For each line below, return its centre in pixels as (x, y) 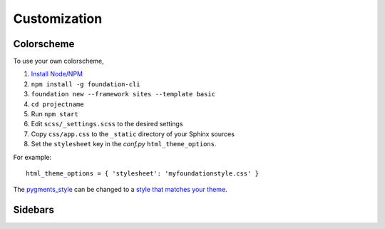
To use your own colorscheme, (59, 61)
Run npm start (55, 114)
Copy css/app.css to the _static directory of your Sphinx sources (133, 134)
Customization (58, 19)
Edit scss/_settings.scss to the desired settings (107, 124)
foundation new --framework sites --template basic (123, 94)
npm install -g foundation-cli (86, 84)
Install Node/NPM (57, 74)
